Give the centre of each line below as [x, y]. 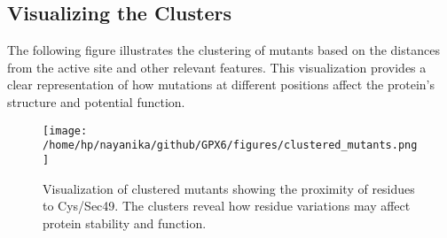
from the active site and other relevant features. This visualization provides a [217, 67]
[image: [65, 131]
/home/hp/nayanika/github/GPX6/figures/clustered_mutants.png [230, 146]
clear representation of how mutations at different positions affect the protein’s [221, 84]
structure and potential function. [96, 101]
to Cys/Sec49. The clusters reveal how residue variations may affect [227, 206]
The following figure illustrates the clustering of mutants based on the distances [223, 50]
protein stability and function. [125, 223]
